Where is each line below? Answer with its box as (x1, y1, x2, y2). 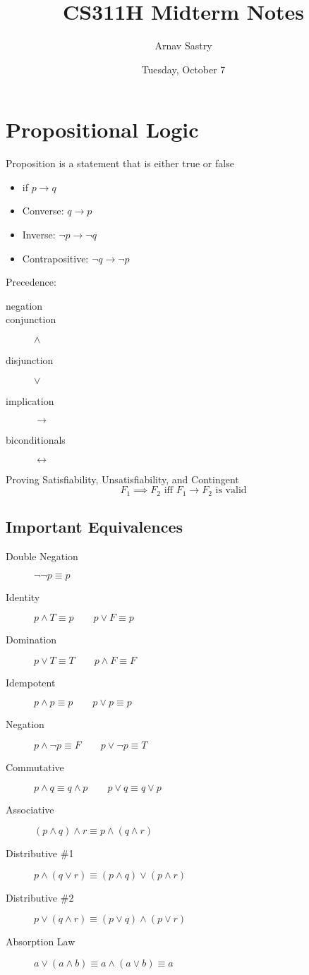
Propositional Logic (6, 115, 199, 144)
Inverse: (22, 227, 56, 242)
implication (6, 393, 54, 408)
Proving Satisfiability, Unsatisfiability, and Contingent (6, 471, 239, 486)
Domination (6, 632, 57, 647)
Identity (6, 589, 40, 604)
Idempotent (6, 674, 56, 689)
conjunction (6, 312, 56, 327)
